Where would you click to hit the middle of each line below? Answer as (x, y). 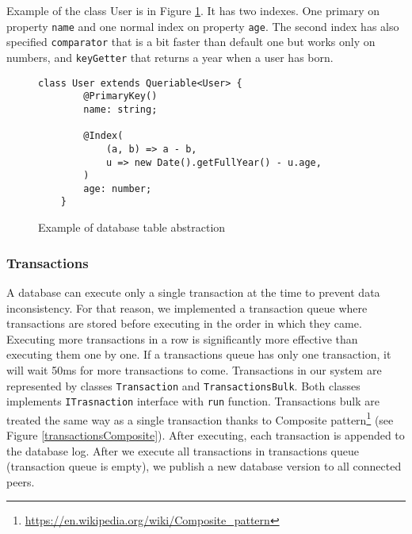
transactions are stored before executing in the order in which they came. (184, 323)
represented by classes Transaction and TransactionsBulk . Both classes (183, 385)
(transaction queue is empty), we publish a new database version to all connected (204, 466)
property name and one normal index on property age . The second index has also (203, 26)
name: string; (120, 109)
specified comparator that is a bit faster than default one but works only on (191, 42)
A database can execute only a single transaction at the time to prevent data (193, 292)
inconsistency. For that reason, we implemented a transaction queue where (187, 307)
